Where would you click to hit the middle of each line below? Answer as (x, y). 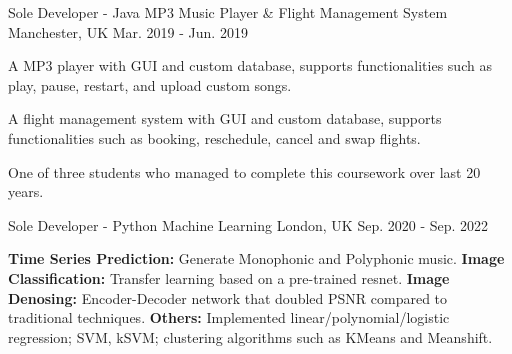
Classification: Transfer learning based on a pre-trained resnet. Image (229, 277)
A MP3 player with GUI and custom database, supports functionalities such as (250, 65)
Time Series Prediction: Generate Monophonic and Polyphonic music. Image (256, 258)
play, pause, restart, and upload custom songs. (150, 84)
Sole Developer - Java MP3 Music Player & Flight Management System (228, 12)
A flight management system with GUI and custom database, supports (225, 118)
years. (26, 191)
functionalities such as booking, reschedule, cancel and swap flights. (214, 137)
